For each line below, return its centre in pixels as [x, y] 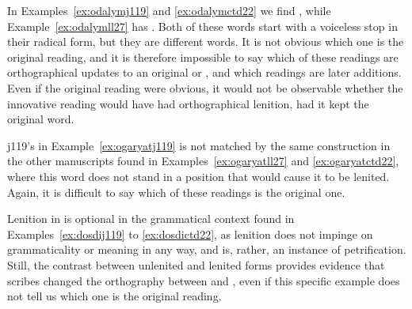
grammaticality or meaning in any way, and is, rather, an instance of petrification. [207, 249]
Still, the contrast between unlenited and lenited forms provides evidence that [196, 264]
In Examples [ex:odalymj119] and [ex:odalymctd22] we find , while [169, 10]
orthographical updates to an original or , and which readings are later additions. [204, 72]
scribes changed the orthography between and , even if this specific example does [204, 280]
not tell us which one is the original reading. [114, 296]
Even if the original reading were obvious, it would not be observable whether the [205, 87]
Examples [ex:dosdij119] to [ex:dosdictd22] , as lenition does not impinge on [190, 234]
